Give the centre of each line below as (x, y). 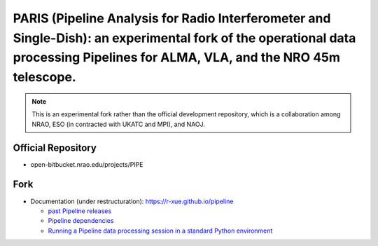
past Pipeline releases (80, 211)
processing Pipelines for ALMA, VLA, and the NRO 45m (177, 58)
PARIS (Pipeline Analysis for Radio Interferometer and (172, 18)
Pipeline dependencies (81, 221)
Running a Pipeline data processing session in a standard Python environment (160, 231)
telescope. (44, 77)
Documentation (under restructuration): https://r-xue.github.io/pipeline (132, 201)
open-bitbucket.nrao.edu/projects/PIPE (87, 164)
